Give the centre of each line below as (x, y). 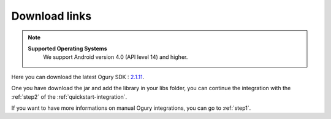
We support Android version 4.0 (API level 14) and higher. (116, 57)
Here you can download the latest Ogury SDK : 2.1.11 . (78, 77)
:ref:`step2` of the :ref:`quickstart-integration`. (69, 97)
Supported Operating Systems (67, 48)
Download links (51, 16)
